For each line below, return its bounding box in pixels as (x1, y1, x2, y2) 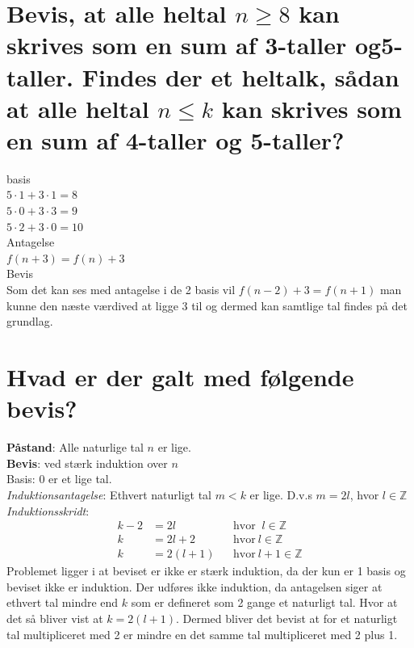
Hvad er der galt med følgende (6, 360, 354, 393)
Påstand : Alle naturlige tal (6, 439, 144, 456)
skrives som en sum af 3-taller (6, 28, 347, 61)
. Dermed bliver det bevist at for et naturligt (175, 609, 398, 626)
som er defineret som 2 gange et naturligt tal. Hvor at (131, 594, 398, 611)
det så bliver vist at (6, 609, 103, 626)
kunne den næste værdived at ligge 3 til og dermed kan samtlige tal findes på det (6, 297, 408, 313)
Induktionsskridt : (6, 502, 90, 519)
